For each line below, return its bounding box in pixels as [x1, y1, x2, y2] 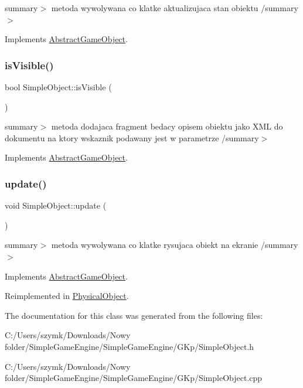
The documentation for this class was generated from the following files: [5, 309, 263, 321]
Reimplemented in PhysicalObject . [5, 290, 129, 302]
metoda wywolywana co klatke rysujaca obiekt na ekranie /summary [51, 239, 298, 251]
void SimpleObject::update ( [5, 199, 107, 212]
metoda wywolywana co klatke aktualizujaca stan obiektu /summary [51, 2, 298, 13]
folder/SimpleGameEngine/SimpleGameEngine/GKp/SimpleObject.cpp [5, 372, 263, 384]
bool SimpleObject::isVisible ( [5, 81, 112, 93]
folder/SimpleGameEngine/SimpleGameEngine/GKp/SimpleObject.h [5, 340, 254, 352]
